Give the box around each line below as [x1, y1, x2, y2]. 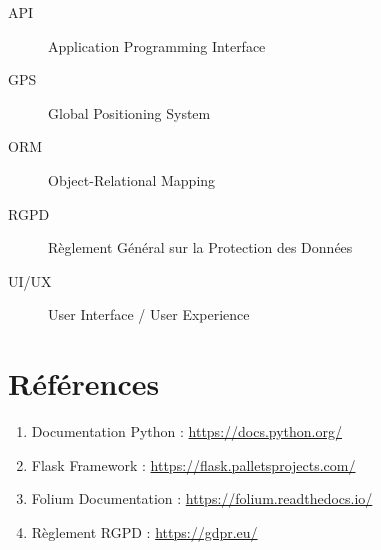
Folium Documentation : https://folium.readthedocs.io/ [31, 488, 373, 509]
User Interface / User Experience [48, 304, 250, 325]
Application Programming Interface [48, 35, 266, 56]
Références [8, 363, 160, 404]
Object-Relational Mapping [48, 169, 216, 190]
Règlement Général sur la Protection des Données [48, 237, 353, 258]
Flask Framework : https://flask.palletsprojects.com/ [31, 454, 356, 475]
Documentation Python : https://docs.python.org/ [31, 421, 343, 442]
